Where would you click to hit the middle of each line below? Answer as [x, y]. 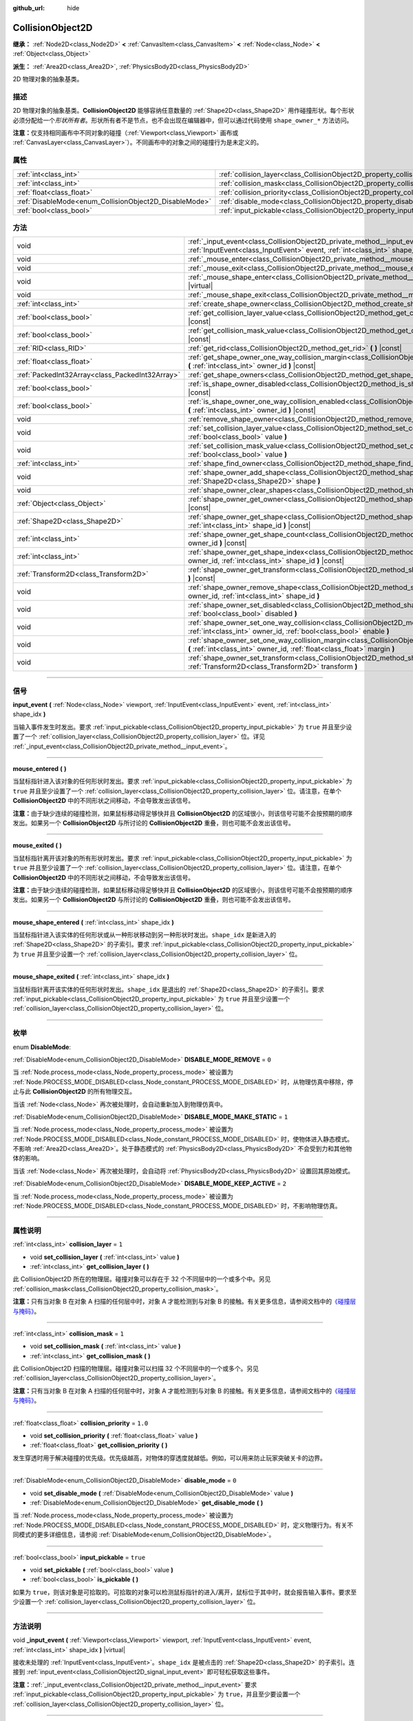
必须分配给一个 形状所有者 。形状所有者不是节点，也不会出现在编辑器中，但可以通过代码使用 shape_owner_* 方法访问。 [183, 120]
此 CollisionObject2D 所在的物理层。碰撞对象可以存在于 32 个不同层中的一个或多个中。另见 [142, 1279]
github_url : [29, 8]
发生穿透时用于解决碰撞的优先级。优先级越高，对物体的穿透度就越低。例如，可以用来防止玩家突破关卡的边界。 [169, 1458]
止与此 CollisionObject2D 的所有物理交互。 [74, 1092]
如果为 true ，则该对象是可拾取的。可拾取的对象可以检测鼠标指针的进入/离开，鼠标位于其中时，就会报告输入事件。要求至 [185, 1592]
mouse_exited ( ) [37, 845]
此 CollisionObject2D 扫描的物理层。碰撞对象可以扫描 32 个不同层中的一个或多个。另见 [136, 1369]
